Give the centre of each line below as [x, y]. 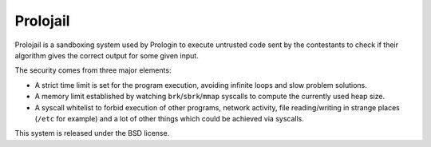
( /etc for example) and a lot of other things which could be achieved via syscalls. [170, 118]
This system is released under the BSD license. [92, 133]
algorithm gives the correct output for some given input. [107, 55]
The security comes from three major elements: [93, 70]
